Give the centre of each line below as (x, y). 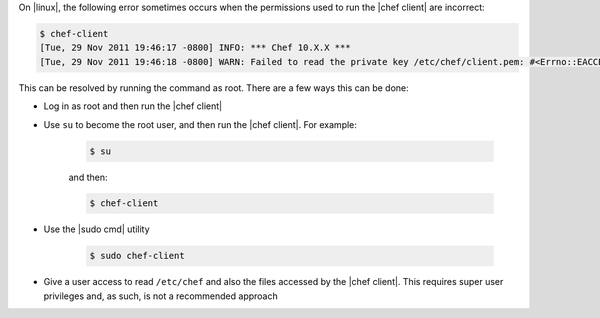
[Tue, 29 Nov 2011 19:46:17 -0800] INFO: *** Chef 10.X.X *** (195, 48)
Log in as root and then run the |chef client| (133, 106)
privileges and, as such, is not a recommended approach (161, 296)
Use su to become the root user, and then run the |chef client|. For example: (200, 124)
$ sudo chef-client (137, 256)
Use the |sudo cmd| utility (96, 229)
